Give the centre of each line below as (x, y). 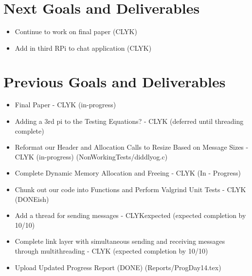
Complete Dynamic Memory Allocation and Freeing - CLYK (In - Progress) (128, 173)
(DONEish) (32, 199)
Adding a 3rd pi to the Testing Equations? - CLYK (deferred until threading (129, 121)
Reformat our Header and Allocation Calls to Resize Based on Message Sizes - (132, 147)
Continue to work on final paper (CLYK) (76, 31)
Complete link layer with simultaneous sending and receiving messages (120, 241)
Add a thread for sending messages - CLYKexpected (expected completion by (130, 215)
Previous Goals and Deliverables (115, 81)
